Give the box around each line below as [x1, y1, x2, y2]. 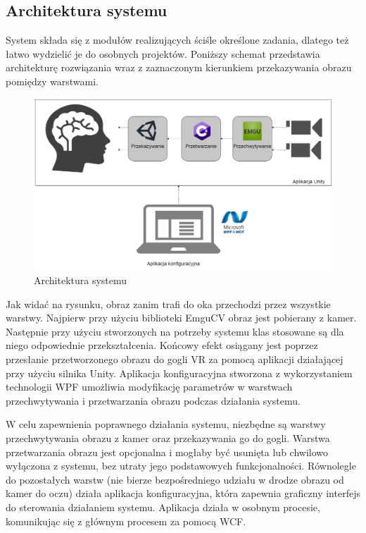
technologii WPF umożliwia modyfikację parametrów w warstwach [6, 379, 293, 394]
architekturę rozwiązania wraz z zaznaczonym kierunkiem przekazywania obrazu [6, 60, 352, 75]
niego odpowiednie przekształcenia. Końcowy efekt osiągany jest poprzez [6, 338, 318, 353]
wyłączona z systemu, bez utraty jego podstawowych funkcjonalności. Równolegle [6, 458, 356, 473]
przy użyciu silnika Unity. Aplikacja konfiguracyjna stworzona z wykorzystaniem [6, 365, 353, 380]
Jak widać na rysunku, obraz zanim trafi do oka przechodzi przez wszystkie [6, 296, 331, 311]
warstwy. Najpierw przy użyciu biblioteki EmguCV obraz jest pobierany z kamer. [6, 310, 357, 325]
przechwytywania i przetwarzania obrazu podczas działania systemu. [6, 393, 301, 408]
